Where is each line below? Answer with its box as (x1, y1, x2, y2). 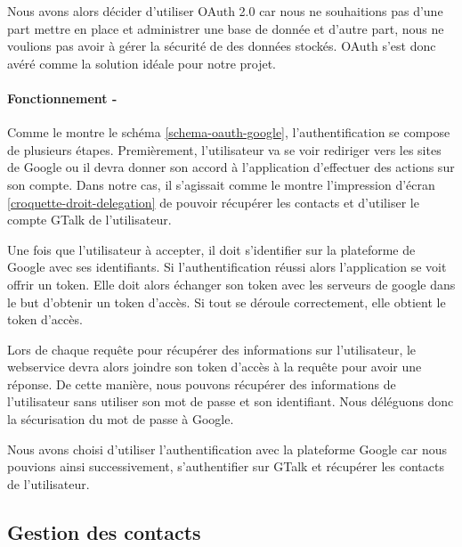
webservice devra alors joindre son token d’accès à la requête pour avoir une (7, 357, 422, 376)
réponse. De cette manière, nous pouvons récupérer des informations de (7, 374, 396, 393)
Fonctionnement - (7, 88, 118, 107)
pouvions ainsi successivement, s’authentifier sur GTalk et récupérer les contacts (7, 457, 444, 476)
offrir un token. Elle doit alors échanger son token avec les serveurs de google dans (7, 274, 456, 293)
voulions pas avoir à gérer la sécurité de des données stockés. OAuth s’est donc (7, 37, 436, 55)
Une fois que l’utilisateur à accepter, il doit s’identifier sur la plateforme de (7, 240, 416, 258)
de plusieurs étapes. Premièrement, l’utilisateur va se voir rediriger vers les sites (7, 140, 442, 159)
